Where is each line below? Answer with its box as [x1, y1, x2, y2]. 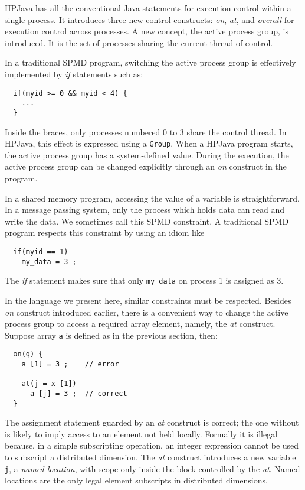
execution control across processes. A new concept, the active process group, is [5, 25, 289, 37]
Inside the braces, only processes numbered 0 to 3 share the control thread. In [5, 125, 287, 138]
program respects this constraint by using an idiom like [5, 226, 205, 239]
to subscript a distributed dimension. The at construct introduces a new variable [5, 451, 296, 463]
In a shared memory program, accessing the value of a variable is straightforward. [5, 192, 300, 204]
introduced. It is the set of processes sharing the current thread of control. [5, 36, 273, 48]
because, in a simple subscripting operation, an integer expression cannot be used [5, 439, 299, 452]
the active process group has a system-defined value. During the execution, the [5, 148, 289, 161]
